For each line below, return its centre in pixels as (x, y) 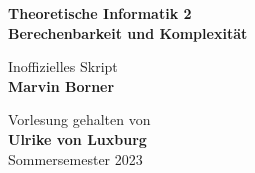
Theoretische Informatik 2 (100, 13)
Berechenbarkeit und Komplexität (128, 32)
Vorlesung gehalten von (79, 119)
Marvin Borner (61, 85)
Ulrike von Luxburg (77, 138)
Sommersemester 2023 (75, 158)
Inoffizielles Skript (63, 66)
